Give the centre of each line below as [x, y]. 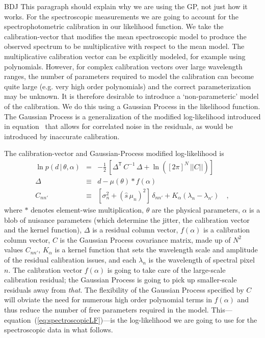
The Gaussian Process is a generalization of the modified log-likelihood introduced [132, 116]
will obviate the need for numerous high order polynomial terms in [108, 300]
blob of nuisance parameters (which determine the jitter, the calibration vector [127, 219]
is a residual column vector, [135, 230]
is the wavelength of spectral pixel [202, 259]
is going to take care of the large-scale [166, 269]
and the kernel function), [43, 230]
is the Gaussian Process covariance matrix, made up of [145, 239]
